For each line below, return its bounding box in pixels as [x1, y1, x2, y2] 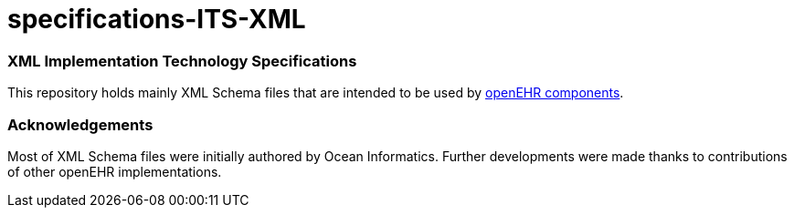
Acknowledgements [7, 115, 154, 134]
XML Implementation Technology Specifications [7, 51, 357, 70]
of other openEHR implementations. [7, 163, 222, 179]
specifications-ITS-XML [7, 4, 306, 35]
